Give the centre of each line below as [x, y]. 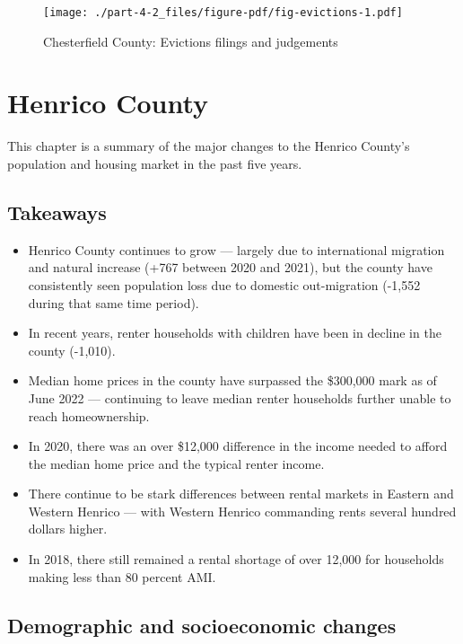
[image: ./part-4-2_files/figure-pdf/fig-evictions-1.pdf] [223, 13]
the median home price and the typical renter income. [176, 463]
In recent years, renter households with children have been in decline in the [235, 333]
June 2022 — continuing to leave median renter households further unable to [240, 397]
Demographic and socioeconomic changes [202, 625]
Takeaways [57, 212]
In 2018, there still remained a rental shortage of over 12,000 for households [236, 559]
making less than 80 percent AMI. [122, 576]
